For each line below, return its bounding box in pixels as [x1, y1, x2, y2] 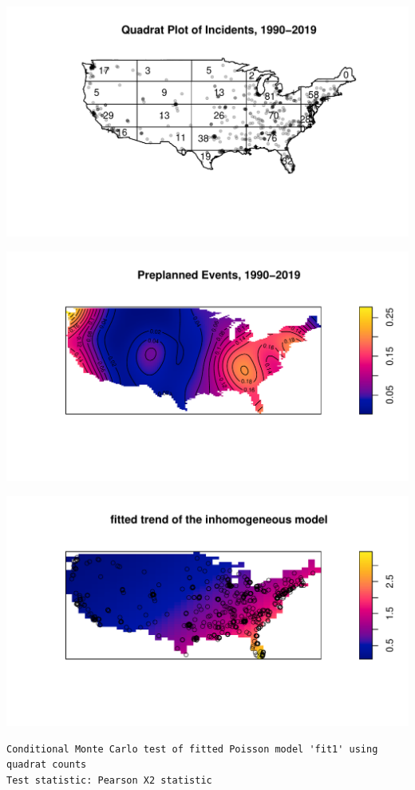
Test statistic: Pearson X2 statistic [6, 774, 212, 786]
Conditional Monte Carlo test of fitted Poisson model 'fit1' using [6, 743, 378, 755]
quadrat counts [6, 759, 87, 771]
